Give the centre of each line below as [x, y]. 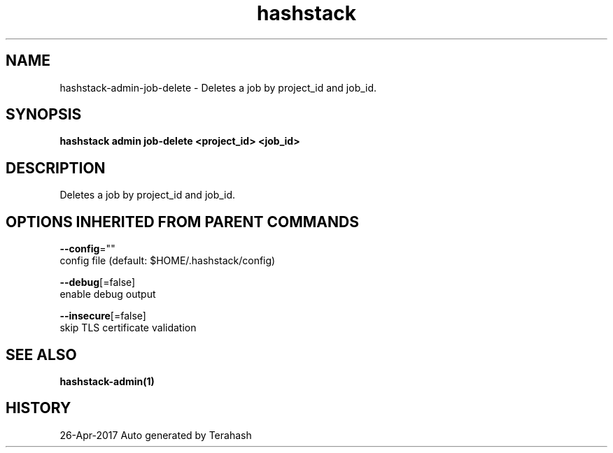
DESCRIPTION [56, 168]
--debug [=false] [98, 282]
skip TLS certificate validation [128, 328]
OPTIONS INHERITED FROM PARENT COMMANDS [182, 222]
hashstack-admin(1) [107, 381]
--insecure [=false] [103, 316]
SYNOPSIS [44, 115]
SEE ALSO [41, 354]
